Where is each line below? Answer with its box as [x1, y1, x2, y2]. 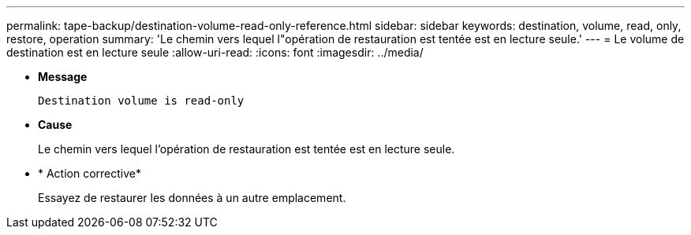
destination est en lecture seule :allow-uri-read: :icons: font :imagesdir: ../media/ [6, 46, 424, 59]
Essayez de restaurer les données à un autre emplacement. [38, 191, 346, 204]
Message [38, 70, 88, 83]
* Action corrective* [38, 167, 142, 180]
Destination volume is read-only [38, 94, 245, 107]
